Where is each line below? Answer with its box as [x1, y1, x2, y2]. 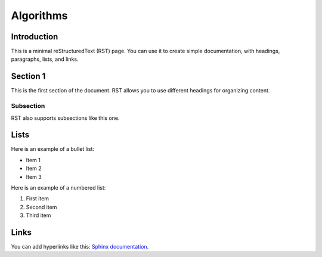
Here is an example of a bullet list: [11, 145, 95, 153]
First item [26, 195, 49, 202]
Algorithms [11, 9, 68, 22]
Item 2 [26, 165, 42, 172]
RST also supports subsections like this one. [11, 114, 120, 122]
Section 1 [11, 72, 46, 82]
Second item [26, 203, 57, 210]
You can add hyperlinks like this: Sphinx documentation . [11, 243, 149, 250]
